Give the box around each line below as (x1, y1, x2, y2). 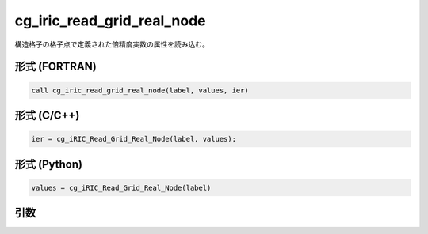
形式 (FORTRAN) (14, 60, 97, 74)
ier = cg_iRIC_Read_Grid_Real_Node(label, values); (31, 134, 237, 144)
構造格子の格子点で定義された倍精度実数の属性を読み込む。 (14, 40, 209, 49)
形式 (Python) (14, 157, 83, 171)
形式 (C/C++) (14, 108, 80, 122)
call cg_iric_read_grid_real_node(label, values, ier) (31, 85, 249, 95)
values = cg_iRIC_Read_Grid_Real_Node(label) (31, 183, 212, 192)
